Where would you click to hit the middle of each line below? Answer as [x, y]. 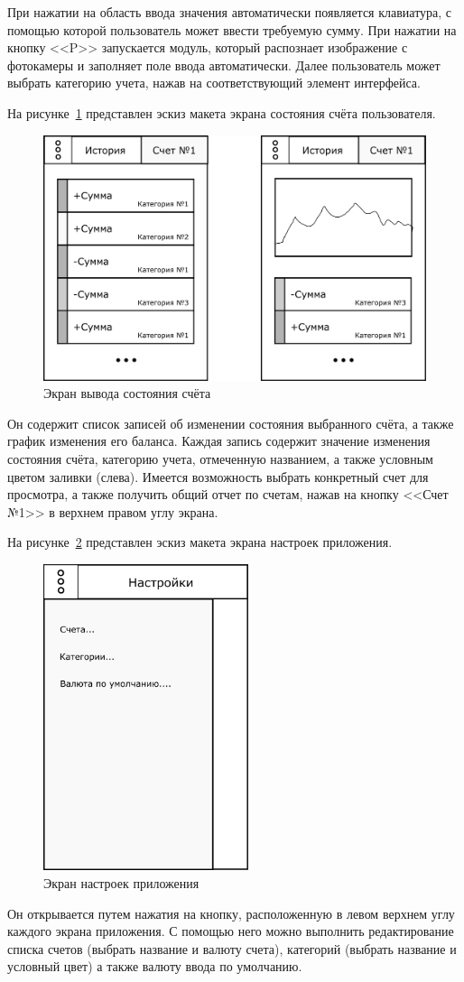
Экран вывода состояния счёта [127, 393]
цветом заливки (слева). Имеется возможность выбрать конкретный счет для [218, 476]
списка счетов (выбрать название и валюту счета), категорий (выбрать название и [232, 948]
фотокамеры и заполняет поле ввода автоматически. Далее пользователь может [224, 65]
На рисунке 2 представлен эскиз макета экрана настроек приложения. [200, 542]
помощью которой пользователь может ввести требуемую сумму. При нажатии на [232, 29]
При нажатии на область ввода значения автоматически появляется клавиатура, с [230, 12]
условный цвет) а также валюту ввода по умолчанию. [155, 966]
